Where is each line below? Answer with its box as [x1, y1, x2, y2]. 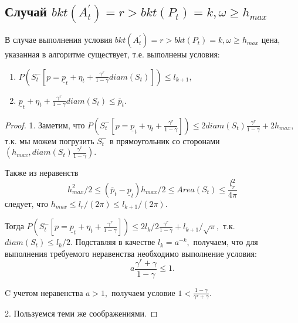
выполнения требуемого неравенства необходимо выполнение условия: [5, 247, 257, 259]
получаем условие [111, 286, 175, 298]
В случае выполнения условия [5, 33, 113, 46]
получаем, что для [193, 236, 258, 248]
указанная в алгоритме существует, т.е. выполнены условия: [5, 48, 220, 60]
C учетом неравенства [5, 286, 83, 298]
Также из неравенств [5, 166, 79, 179]
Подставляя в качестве [75, 236, 155, 248]
